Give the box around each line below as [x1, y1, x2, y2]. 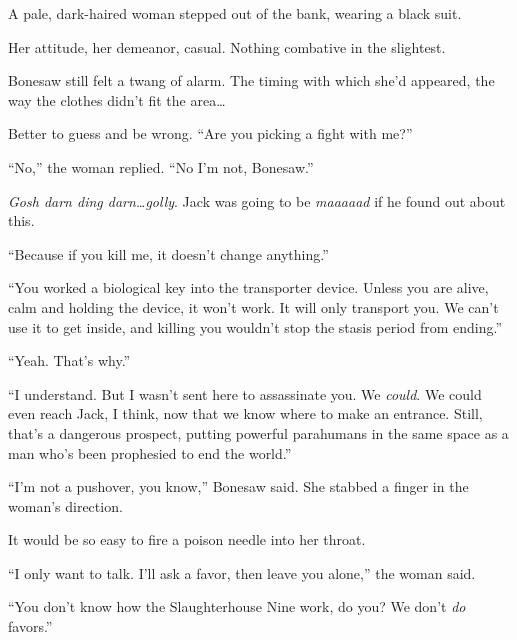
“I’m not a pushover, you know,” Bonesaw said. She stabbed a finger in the [8, 476, 469, 497]
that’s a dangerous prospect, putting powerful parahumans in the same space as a [8, 422, 509, 443]
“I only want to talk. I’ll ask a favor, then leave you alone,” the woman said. [8, 562, 476, 583]
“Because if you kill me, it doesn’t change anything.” [8, 243, 329, 264]
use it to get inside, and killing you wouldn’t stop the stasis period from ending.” [8, 316, 503, 337]
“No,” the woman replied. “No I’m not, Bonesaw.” [8, 156, 314, 177]
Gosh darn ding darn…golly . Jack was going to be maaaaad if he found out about [8, 190, 506, 211]
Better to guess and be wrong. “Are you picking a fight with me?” [8, 123, 413, 144]
